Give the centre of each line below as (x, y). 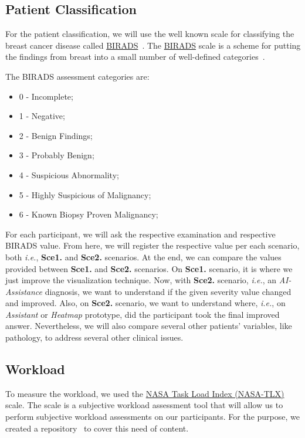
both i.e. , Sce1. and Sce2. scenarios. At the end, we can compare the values (143, 257)
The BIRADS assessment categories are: (77, 76)
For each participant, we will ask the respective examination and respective (140, 234)
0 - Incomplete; (46, 96)
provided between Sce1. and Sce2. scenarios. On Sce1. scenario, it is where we (149, 268)
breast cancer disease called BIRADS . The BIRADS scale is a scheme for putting (153, 45)
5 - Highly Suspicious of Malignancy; (85, 194)
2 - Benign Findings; (56, 135)
